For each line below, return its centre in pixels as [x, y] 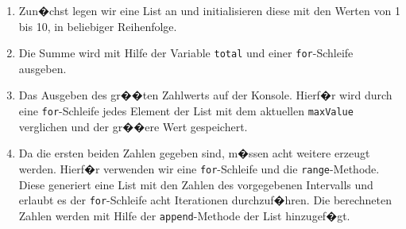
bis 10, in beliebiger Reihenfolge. [98, 26]
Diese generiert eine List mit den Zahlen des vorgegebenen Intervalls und [196, 184]
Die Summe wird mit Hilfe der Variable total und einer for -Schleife [186, 53]
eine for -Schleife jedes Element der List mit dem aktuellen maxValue [186, 111]
